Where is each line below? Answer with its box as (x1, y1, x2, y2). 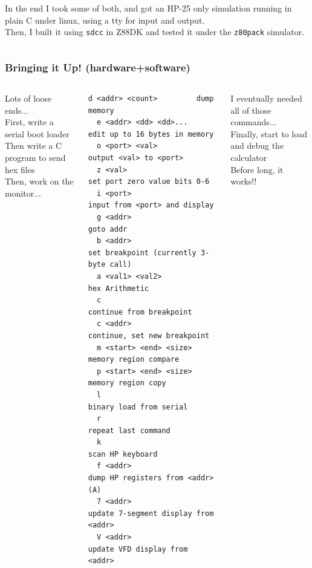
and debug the (230, 139, 284, 152)
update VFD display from (88, 544, 188, 553)
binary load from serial (88, 402, 188, 411)
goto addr (88, 224, 128, 233)
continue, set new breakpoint (88, 331, 210, 340)
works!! (230, 175, 257, 188)
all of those (230, 103, 271, 116)
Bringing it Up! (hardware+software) (5, 59, 190, 74)
